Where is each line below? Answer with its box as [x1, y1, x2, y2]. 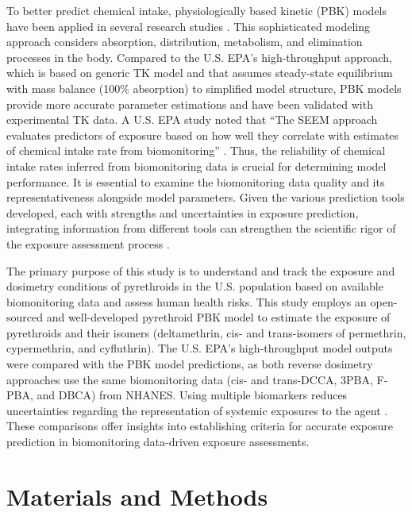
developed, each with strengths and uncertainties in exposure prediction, [6, 204, 359, 221]
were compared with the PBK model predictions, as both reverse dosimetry [6, 356, 373, 372]
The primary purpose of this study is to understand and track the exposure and [6, 262, 395, 279]
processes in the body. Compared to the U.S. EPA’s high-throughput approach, [6, 48, 392, 65]
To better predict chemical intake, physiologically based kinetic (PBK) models [6, 2, 387, 18]
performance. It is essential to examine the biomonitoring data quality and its [6, 173, 385, 190]
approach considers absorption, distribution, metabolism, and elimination [6, 33, 363, 50]
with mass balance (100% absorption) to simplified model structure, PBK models [6, 79, 402, 96]
